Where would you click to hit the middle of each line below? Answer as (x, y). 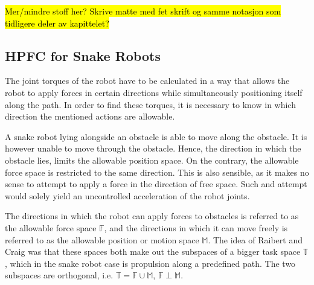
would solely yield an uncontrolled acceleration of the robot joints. (127, 195)
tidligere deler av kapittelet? (57, 23)
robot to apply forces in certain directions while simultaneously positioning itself (154, 92)
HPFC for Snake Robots (83, 55)
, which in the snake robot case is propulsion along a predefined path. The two (150, 263)
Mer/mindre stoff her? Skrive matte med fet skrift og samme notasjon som (143, 11)
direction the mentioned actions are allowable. (90, 116)
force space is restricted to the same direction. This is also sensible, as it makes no (157, 172)
